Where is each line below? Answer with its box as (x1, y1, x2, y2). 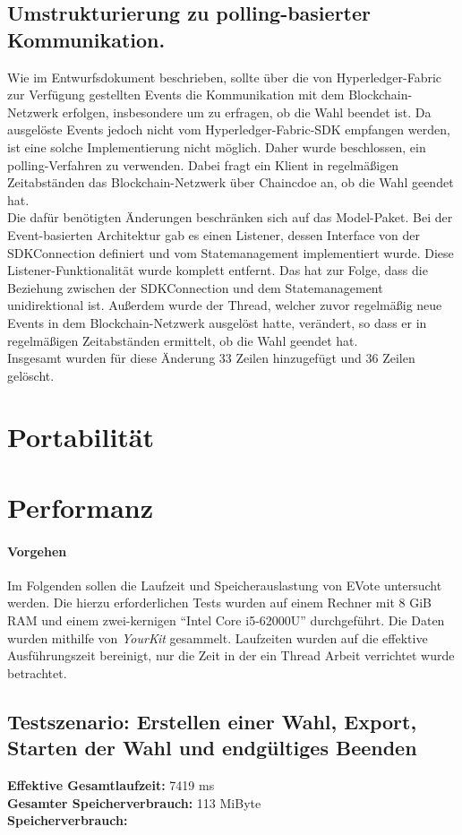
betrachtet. (7, 663, 67, 682)
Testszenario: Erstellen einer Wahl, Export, (7, 707, 417, 735)
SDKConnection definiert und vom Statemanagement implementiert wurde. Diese (7, 243, 454, 262)
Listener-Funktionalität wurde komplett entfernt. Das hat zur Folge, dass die (7, 261, 428, 280)
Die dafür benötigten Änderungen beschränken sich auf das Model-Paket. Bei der (7, 208, 453, 227)
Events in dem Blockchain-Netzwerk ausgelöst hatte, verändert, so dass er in (7, 313, 427, 331)
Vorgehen (7, 541, 67, 560)
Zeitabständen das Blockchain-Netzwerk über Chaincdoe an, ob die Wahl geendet (7, 173, 454, 192)
